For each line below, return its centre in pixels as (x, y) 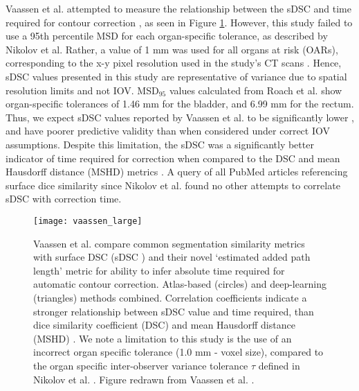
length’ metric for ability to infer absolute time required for (159, 270)
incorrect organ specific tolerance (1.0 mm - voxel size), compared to (178, 352)
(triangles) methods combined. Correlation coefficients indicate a (170, 297)
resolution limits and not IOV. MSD (82, 90)
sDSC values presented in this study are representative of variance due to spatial (176, 76)
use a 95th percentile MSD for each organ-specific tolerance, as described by (167, 36)
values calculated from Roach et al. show (256, 90)
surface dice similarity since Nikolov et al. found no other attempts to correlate (173, 185)
